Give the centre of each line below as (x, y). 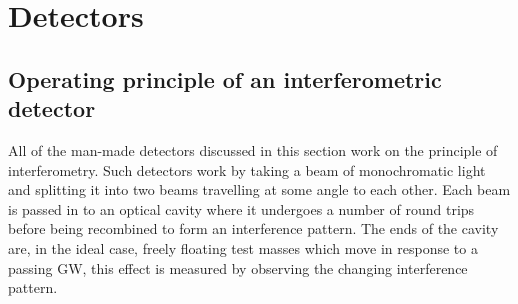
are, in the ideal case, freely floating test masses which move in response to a (243, 247)
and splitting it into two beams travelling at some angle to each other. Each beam (259, 189)
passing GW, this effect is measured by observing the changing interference (238, 267)
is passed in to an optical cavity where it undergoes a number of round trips (241, 208)
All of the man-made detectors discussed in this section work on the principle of (253, 149)
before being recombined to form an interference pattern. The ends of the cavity (253, 228)
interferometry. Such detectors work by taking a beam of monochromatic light (247, 169)
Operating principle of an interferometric (225, 78)
